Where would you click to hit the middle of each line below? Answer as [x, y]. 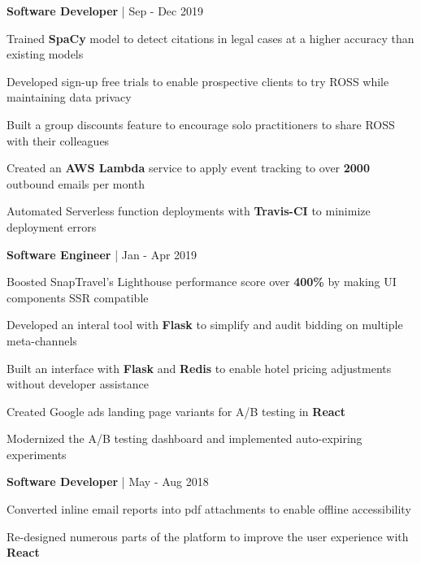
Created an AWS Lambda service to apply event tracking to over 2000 [188, 168]
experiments [37, 454]
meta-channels [42, 340]
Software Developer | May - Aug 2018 [108, 482]
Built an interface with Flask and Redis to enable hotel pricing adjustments [199, 368]
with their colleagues [58, 140]
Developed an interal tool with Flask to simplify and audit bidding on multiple [205, 325]
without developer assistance [78, 384]
